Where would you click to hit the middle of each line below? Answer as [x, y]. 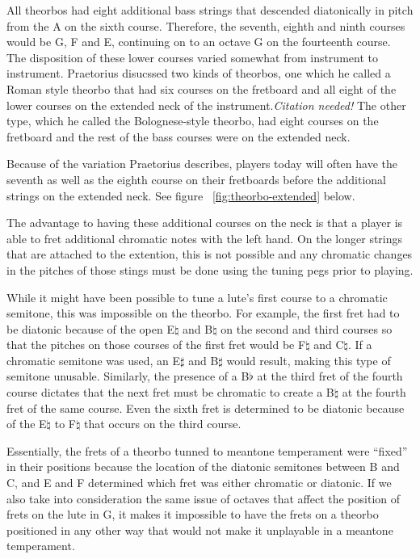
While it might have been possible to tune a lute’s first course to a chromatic [197, 297]
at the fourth [374, 392]
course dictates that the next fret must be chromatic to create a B [170, 392]
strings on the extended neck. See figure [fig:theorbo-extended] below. [181, 195]
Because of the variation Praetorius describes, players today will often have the [202, 164]
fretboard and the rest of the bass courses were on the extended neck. [178, 136]
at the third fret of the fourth [330, 376]
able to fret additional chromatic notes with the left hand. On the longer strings [205, 238]
